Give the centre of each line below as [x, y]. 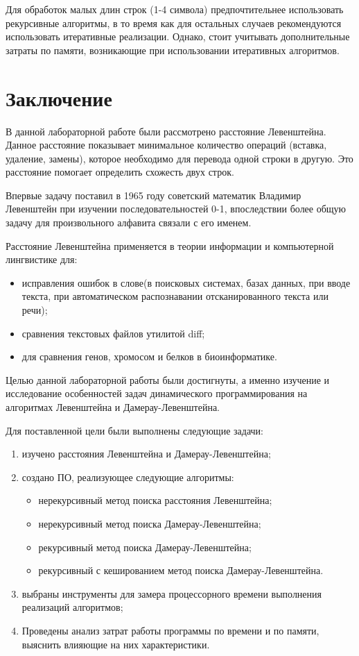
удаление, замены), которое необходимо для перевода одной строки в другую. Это [179, 158]
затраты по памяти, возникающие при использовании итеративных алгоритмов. [173, 50]
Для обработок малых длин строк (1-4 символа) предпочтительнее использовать [175, 9]
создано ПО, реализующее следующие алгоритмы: [128, 477]
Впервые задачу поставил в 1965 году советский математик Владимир [154, 195]
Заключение [59, 98]
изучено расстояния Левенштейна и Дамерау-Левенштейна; [146, 454]
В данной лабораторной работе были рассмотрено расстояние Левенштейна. [166, 131]
